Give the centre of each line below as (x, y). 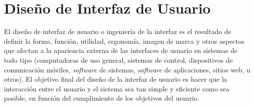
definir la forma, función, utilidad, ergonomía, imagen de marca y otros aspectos (124, 41)
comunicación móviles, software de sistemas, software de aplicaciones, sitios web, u (127, 69)
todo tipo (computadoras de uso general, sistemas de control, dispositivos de (118, 60)
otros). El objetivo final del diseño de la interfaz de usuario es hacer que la (116, 79)
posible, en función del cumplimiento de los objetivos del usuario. (102, 98)
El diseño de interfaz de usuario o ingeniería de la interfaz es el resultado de (118, 31)
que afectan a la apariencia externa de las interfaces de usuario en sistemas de (121, 50)
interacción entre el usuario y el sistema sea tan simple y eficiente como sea (117, 88)
